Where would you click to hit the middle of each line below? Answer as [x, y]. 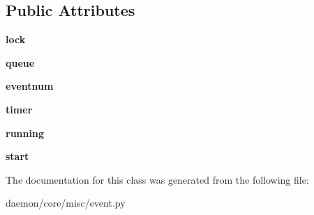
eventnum [30, 86]
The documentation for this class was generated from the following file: [157, 179]
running [25, 133]
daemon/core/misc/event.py [66, 203]
